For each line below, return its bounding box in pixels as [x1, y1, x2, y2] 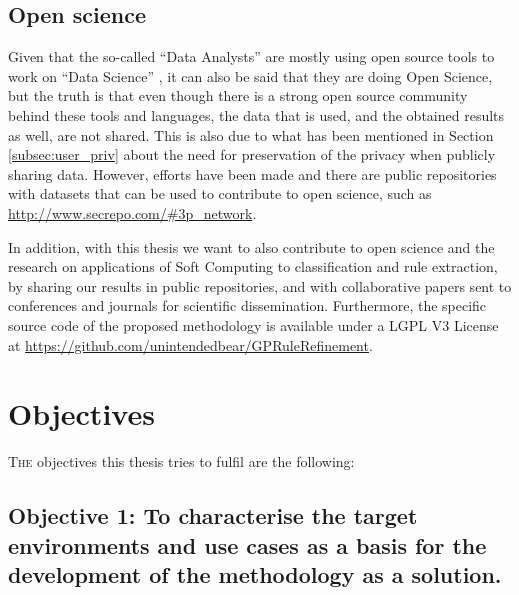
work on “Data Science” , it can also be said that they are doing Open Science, [8, 65, 493, 86]
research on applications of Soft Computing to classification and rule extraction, [8, 256, 498, 277]
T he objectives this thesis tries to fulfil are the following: [8, 451, 355, 472]
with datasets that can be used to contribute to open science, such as [8, 183, 432, 204]
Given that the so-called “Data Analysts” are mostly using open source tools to [8, 46, 495, 67]
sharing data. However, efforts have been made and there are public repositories [8, 163, 497, 184]
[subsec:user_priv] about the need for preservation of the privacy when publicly [8, 144, 496, 165]
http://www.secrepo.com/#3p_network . [8, 202, 257, 223]
